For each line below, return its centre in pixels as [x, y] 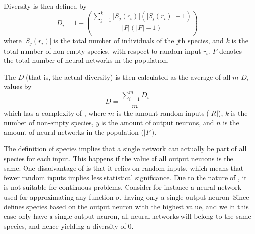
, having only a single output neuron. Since [184, 197]
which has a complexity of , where [55, 113]
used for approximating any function [59, 197]
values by [18, 86]
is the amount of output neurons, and [158, 122]
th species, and [201, 41]
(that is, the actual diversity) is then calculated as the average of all [128, 76]
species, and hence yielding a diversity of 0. [69, 225]
